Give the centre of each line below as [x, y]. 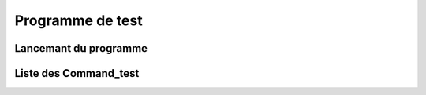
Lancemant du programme [81, 48]
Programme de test [78, 20]
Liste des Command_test [77, 73]
